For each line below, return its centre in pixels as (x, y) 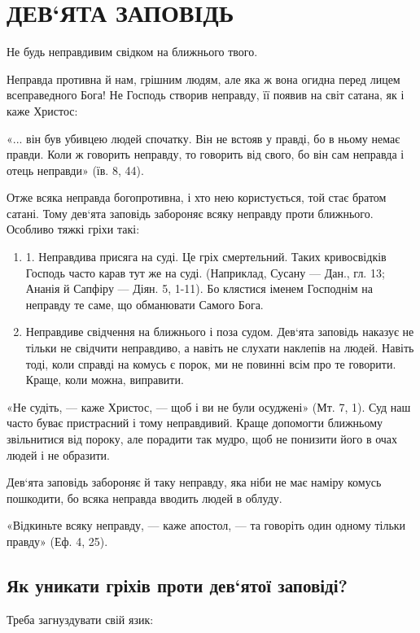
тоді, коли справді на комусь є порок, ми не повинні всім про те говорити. (211, 363)
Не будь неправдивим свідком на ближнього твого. (132, 52)
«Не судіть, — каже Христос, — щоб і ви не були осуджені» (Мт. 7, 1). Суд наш (209, 406)
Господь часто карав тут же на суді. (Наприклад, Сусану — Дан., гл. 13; (205, 272)
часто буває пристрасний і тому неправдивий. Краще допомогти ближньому (195, 423)
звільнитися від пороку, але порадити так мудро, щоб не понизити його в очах (202, 439)
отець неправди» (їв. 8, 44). (75, 170)
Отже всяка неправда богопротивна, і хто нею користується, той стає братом (197, 197)
